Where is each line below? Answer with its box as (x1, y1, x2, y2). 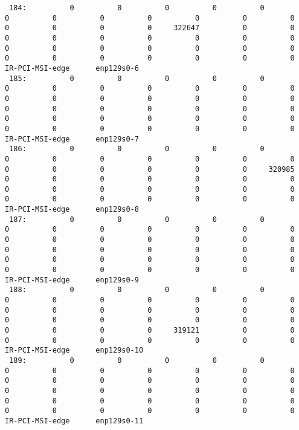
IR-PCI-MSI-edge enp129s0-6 (5, 64, 139, 73)
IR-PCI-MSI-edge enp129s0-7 (5, 134, 139, 143)
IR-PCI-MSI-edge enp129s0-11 (5, 416, 144, 425)
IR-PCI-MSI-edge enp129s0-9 (5, 275, 139, 284)
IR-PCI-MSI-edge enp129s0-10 (5, 346, 144, 355)
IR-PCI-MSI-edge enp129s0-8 (5, 205, 139, 214)
